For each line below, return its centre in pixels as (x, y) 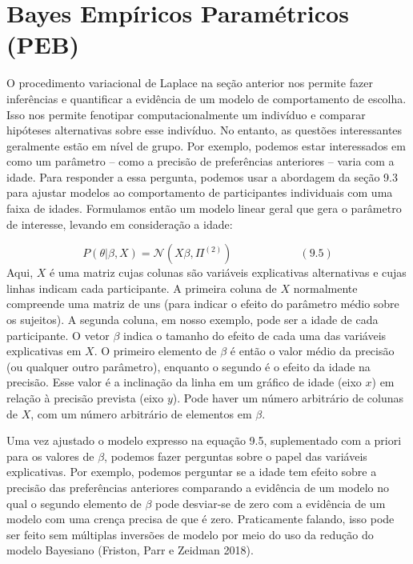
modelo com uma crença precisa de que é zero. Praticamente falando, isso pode (200, 519)
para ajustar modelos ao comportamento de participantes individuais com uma (200, 192)
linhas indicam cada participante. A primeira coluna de (142, 288)
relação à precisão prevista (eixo (85, 398)
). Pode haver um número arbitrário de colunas (288, 398)
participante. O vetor (58, 335)
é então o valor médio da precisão (312, 351)
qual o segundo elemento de (74, 503)
